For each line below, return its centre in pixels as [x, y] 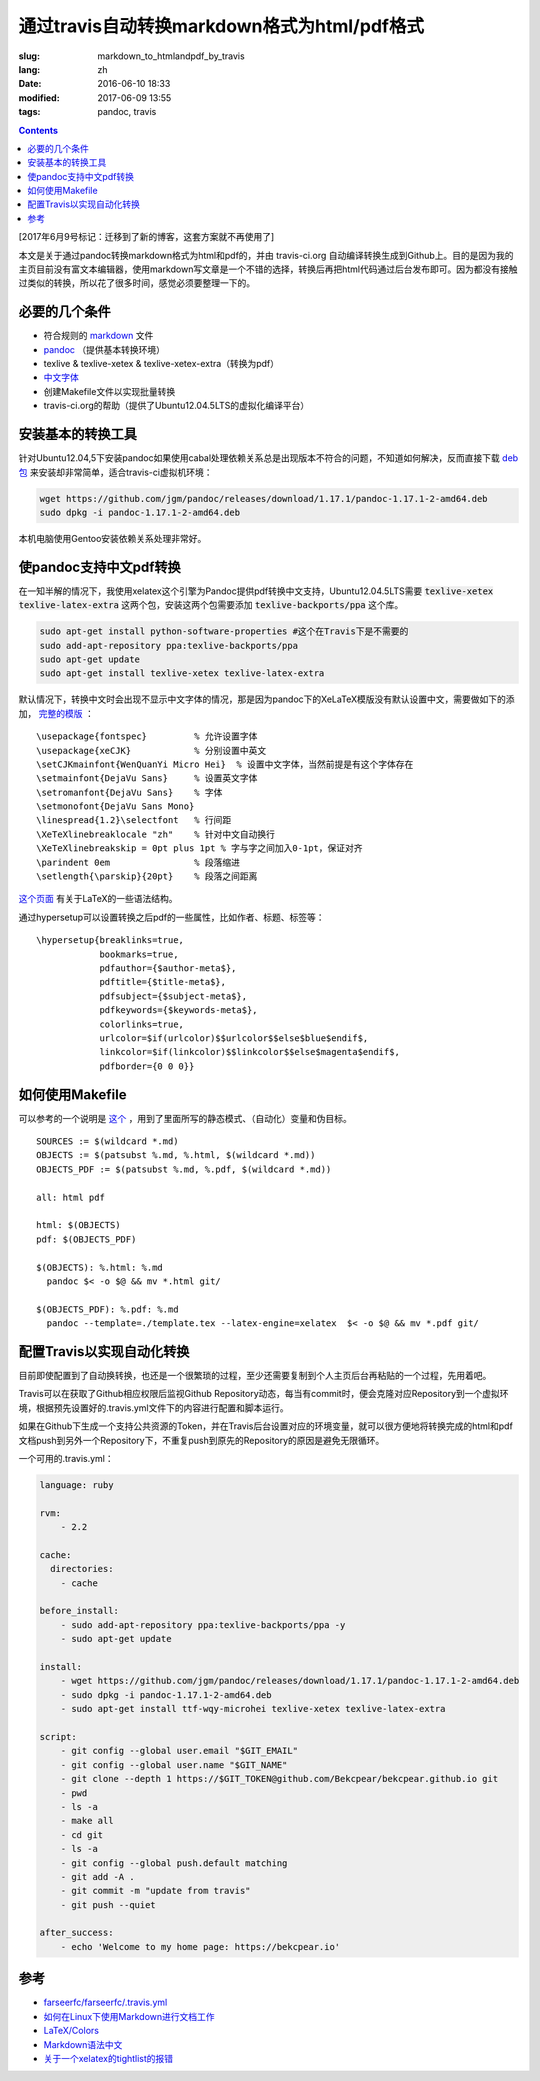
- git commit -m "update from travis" [155, 1891]
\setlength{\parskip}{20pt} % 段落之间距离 [147, 876]
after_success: [76, 1933]
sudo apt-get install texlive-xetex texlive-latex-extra [182, 673]
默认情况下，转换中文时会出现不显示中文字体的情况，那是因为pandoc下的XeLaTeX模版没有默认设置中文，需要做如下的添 [266, 699]
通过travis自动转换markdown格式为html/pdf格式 [221, 26]
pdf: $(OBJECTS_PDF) [86, 1239]
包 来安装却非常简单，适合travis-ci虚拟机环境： [115, 472]
